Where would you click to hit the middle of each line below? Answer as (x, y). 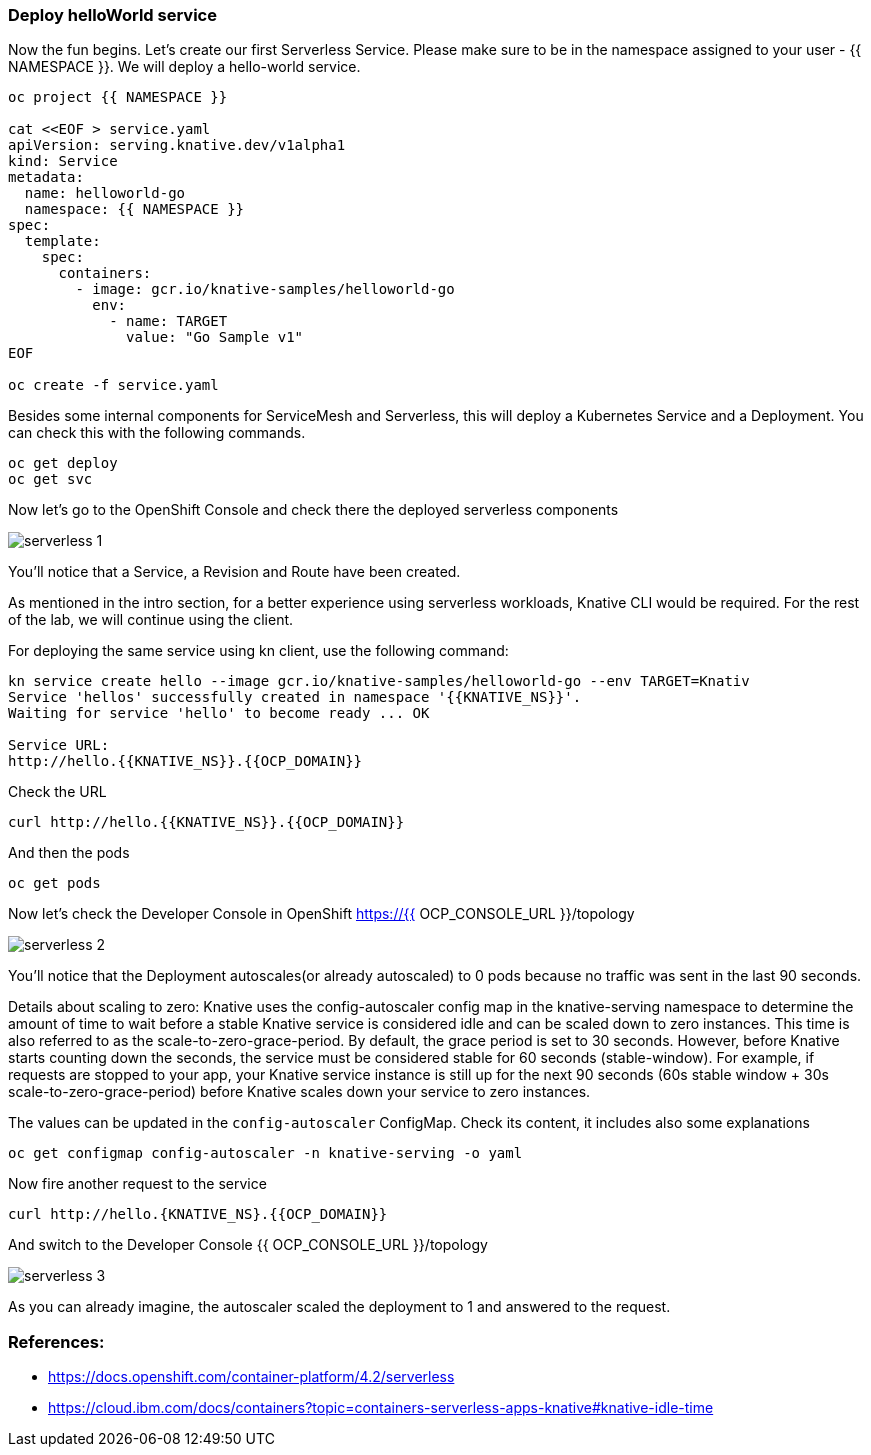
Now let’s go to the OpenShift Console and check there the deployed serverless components (313, 510)
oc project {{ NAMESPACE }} (118, 97)
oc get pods (54, 883)
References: (56, 1341)
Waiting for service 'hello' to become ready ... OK (219, 713)
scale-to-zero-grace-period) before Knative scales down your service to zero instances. (299, 1092)
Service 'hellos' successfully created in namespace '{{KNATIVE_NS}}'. (295, 697)
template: (62, 241)
